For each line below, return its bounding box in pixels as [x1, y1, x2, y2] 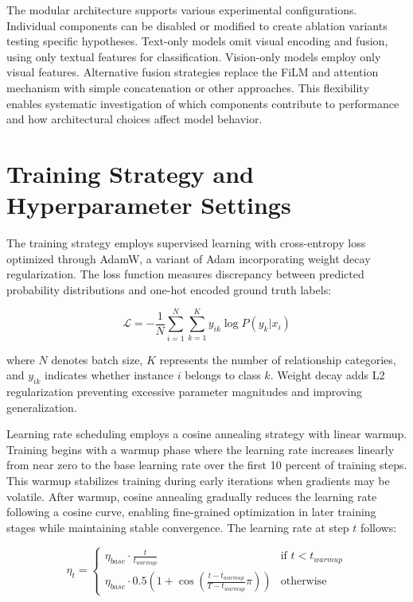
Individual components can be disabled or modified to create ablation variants [6, 17, 388, 33]
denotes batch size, [51, 351, 143, 367]
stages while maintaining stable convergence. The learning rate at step [6, 518, 349, 535]
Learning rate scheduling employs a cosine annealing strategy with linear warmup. [6, 425, 407, 442]
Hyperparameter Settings [6, 188, 291, 221]
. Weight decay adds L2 [270, 367, 385, 383]
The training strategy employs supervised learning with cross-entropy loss [6, 235, 366, 251]
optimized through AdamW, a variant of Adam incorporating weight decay [6, 250, 371, 266]
